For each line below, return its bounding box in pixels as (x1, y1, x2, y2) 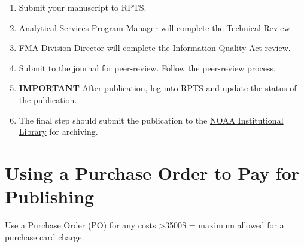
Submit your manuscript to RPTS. (19, 1, 147, 13)
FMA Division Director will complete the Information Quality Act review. (19, 41, 291, 54)
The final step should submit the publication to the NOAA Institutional (19, 113, 284, 126)
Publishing (5, 184, 95, 209)
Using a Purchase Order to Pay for (5, 160, 300, 185)
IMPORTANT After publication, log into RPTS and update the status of (19, 82, 297, 94)
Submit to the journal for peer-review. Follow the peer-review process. (19, 61, 276, 74)
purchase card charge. (5, 230, 84, 243)
